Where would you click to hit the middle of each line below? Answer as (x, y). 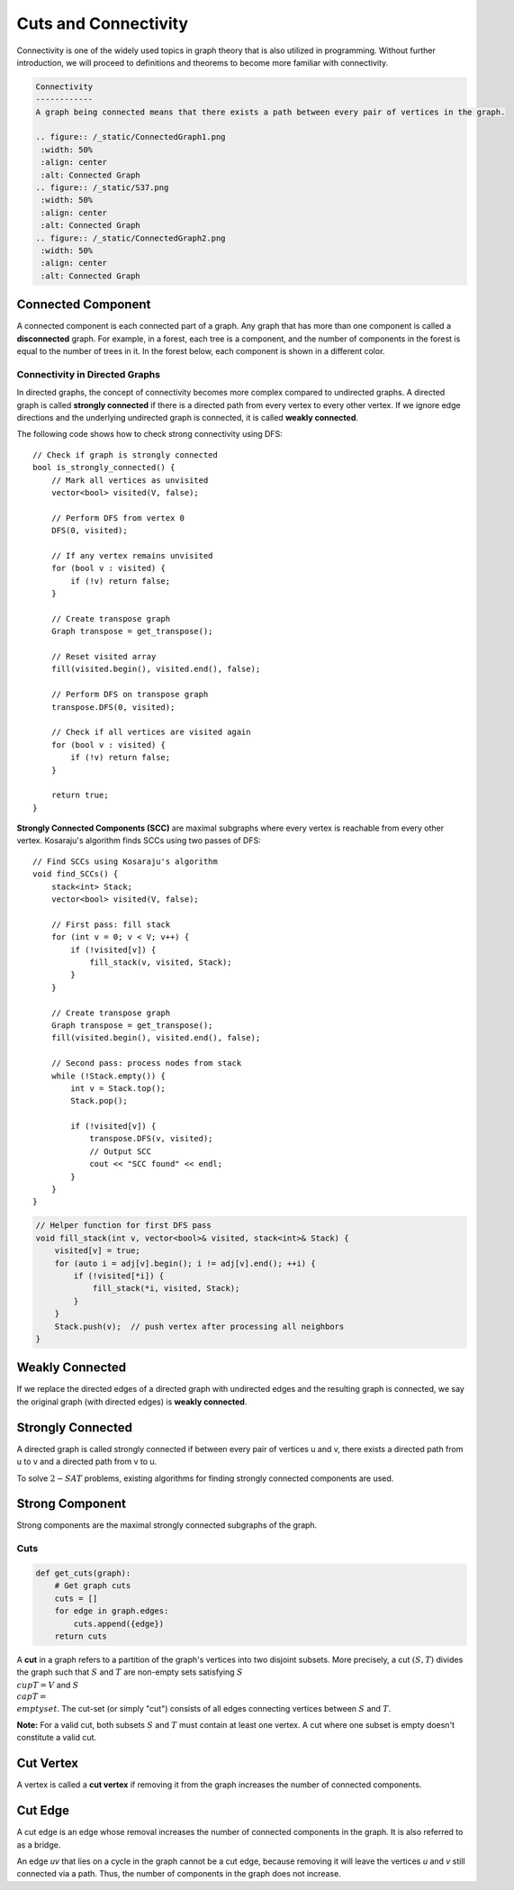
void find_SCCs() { (76, 874)
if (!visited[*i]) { (119, 1276)
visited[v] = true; (98, 1251)
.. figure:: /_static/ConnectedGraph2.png (131, 238)
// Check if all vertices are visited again (151, 732)
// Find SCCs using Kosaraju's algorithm (125, 861)
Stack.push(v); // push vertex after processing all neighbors (199, 1326)
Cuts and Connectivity (103, 23)
